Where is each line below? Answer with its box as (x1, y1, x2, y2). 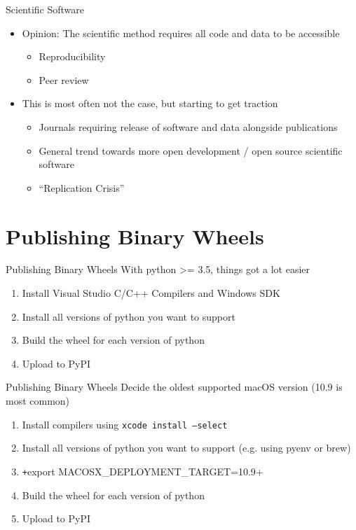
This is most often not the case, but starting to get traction (22, 96, 278, 111)
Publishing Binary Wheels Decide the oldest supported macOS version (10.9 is (6, 379, 343, 394)
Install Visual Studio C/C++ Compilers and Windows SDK (22, 286, 280, 300)
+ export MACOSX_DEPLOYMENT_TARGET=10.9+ (22, 463, 263, 478)
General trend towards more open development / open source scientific (39, 143, 343, 158)
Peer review (39, 72, 89, 87)
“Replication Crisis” (39, 180, 125, 195)
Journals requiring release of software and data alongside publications (39, 119, 338, 134)
